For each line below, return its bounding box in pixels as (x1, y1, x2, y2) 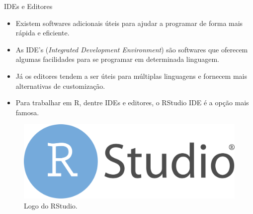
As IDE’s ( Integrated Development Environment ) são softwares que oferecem (15, 44, 248, 54)
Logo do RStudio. (24, 200, 78, 211)
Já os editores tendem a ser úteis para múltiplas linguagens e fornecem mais (15, 70, 247, 81)
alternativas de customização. (15, 80, 105, 91)
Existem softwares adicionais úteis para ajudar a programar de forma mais (15, 17, 243, 28)
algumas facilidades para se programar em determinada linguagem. (15, 54, 219, 64)
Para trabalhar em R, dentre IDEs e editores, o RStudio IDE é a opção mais (15, 97, 249, 108)
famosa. (15, 107, 39, 117)
